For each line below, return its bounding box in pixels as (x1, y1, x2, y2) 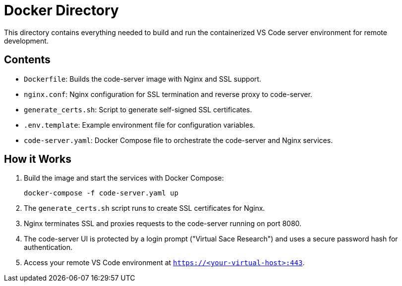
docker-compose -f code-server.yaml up (24, 189, 178, 197)
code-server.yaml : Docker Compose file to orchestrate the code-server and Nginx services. (24, 136, 333, 144)
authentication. (24, 243, 73, 252)
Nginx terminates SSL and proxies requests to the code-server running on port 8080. (24, 219, 302, 228)
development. (4, 36, 49, 45)
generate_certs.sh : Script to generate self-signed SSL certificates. (24, 105, 252, 114)
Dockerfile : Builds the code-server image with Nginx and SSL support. (24, 74, 261, 83)
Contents (4, 53, 51, 66)
